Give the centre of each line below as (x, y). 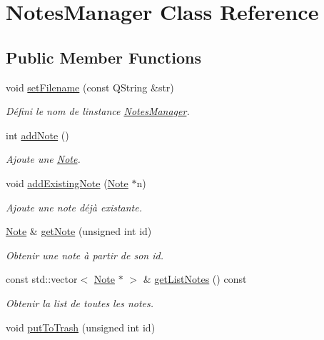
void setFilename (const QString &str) (90, 87)
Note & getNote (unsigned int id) (79, 231)
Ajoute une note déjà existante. (74, 207)
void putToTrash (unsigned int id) (81, 327)
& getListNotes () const (195, 279)
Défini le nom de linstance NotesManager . (98, 111)
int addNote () (37, 135)
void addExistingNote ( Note (67, 182)
